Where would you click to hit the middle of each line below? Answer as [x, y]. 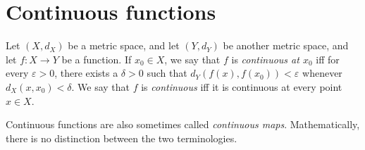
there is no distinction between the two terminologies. [122, 138]
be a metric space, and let [124, 45]
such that [167, 73]
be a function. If [97, 59]
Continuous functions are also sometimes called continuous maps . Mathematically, [183, 124]
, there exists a [86, 73]
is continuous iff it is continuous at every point [242, 86]
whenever [322, 73]
